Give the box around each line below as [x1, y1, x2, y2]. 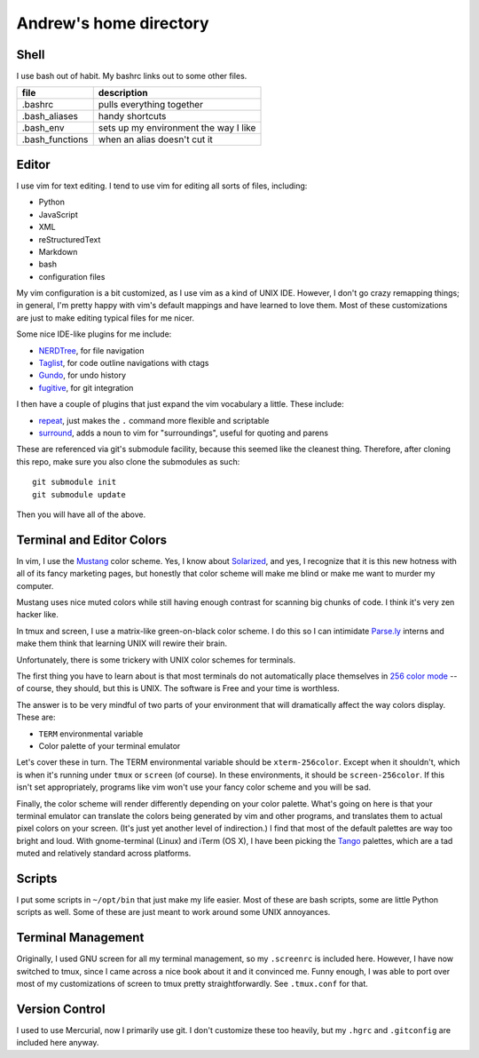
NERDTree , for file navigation [38, 345, 145, 355]
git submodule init [32, 477, 117, 488]
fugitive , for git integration [38, 382, 134, 393]
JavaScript [38, 209, 79, 219]
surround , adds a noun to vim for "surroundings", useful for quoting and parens [38, 427, 328, 438]
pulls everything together [98, 99, 204, 111]
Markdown [38, 246, 78, 257]
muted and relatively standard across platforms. [16, 848, 192, 859]
